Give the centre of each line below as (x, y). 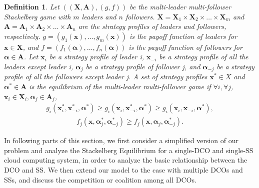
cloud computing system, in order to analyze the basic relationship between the (126, 160)
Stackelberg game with (37, 16)
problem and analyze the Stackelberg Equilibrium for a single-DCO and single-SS (129, 150)
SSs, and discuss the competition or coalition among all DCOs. (100, 179)
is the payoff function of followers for (185, 47)
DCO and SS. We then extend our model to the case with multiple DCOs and (123, 169)
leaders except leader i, (39, 66)
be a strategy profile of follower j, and (143, 66)
